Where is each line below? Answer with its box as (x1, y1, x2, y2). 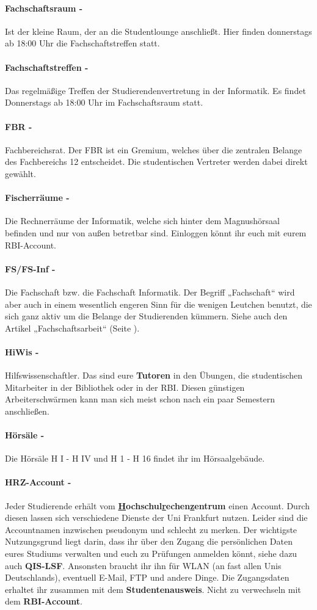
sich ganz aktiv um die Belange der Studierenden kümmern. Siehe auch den (5, 310, 288, 322)
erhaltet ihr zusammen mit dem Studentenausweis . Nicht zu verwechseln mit (5, 583, 301, 595)
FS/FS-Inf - (5, 262, 56, 275)
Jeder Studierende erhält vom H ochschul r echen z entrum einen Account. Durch (5, 499, 310, 512)
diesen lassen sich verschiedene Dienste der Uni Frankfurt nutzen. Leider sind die (5, 511, 308, 524)
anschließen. (5, 404, 49, 417)
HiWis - (5, 345, 39, 358)
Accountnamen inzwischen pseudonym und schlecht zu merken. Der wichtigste (5, 523, 297, 536)
